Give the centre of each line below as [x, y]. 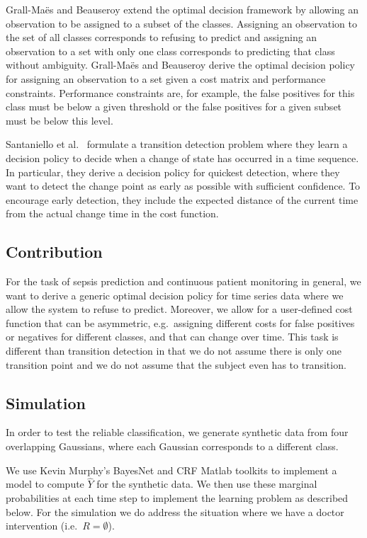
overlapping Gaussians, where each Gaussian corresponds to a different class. [172, 446]
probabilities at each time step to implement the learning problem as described [177, 498]
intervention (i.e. [42, 526]
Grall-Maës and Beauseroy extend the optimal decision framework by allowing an [182, 9]
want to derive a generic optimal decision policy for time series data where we [175, 295]
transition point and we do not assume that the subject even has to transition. [176, 364]
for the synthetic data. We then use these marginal [207, 484]
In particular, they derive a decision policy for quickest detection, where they [173, 172]
